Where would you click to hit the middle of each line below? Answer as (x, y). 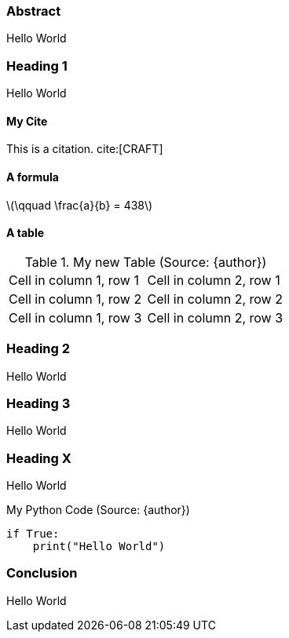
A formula (33, 177)
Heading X (39, 458)
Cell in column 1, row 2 (75, 299)
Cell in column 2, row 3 (215, 317)
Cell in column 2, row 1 (214, 280)
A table (26, 233)
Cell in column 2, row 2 (215, 299)
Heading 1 (37, 66)
